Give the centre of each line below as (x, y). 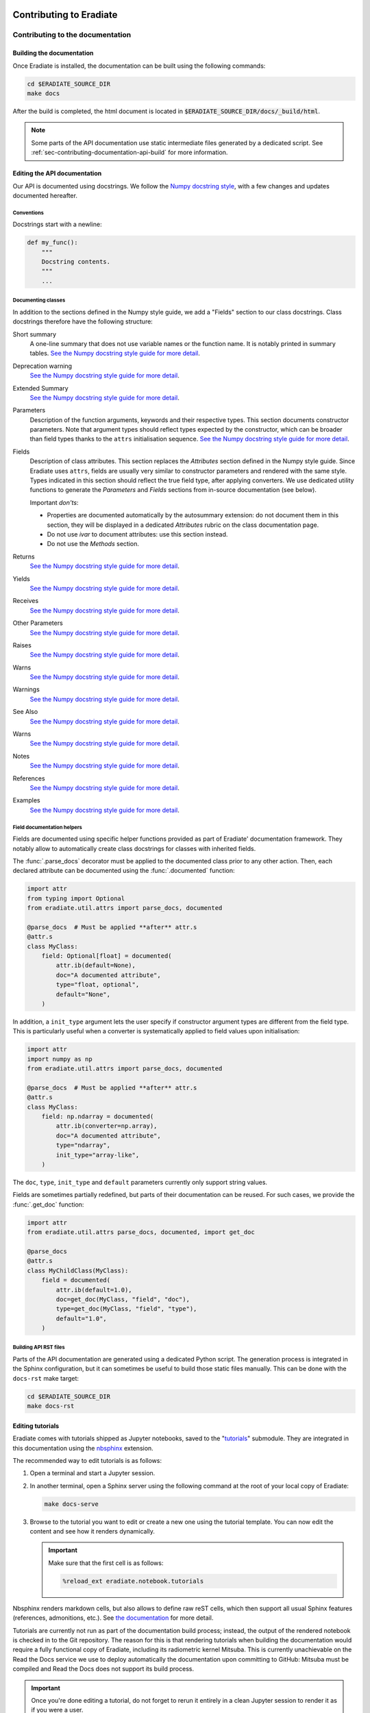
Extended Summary (40, 388)
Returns (24, 556)
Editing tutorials (36, 1426)
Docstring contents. (76, 262)
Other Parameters (38, 623)
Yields (22, 578)
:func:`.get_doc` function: (48, 1204)
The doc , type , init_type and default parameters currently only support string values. (140, 1182)
